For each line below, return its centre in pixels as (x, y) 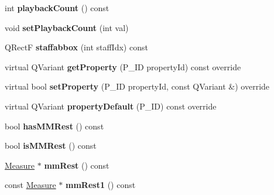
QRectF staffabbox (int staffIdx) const (76, 47)
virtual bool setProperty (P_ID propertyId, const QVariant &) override (137, 86)
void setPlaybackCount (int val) (67, 27)
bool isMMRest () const (51, 146)
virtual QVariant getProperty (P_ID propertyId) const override (123, 66)
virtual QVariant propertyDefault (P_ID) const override (111, 106)
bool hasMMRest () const (54, 126)
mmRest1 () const (101, 185)
